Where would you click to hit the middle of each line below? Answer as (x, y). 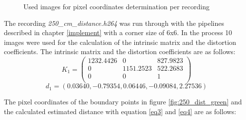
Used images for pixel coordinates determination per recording (116, 6)
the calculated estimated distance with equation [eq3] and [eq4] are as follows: (120, 111)
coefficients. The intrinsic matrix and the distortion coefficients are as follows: (120, 51)
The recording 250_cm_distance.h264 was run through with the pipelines (114, 23)
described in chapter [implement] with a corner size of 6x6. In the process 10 (118, 32)
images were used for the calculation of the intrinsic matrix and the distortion (120, 42)
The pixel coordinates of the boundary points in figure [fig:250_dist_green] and (123, 102)
